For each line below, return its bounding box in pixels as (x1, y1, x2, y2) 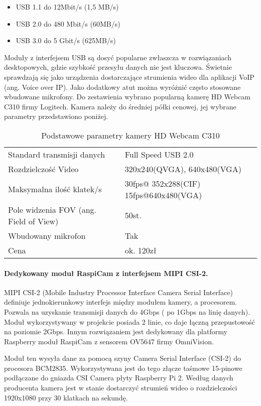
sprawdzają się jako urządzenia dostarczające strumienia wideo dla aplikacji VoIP (4, 71, 254, 82)
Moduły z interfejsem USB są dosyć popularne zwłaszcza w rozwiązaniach (4, 52, 231, 62)
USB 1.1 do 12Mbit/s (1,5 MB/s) (16, 2, 119, 12)
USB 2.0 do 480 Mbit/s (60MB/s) (16, 18, 120, 29)
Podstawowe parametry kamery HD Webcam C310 (41, 129, 220, 141)
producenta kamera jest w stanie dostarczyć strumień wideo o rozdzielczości (4, 382, 237, 393)
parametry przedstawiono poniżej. (4, 111, 108, 121)
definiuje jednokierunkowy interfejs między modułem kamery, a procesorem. (4, 297, 237, 307)
